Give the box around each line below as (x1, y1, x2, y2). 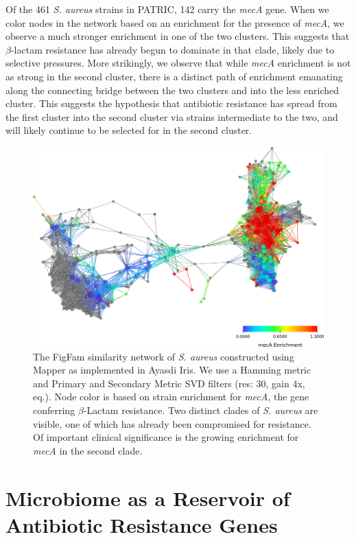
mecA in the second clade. (33, 443, 143, 457)
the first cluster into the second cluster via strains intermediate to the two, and (5, 109, 338, 124)
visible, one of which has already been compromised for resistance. (33, 416, 311, 431)
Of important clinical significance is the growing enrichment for (33, 430, 299, 444)
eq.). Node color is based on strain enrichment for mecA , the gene (33, 389, 309, 404)
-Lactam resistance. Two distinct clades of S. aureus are (83, 402, 318, 417)
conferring (33, 402, 75, 417)
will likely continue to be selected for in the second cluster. (5, 123, 252, 137)
